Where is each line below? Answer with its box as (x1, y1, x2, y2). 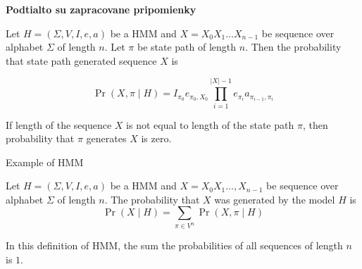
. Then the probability (245, 39, 342, 54)
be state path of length (137, 39, 237, 54)
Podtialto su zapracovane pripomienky (6, 2, 196, 16)
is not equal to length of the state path (126, 117, 294, 132)
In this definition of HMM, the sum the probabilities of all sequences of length (6, 238, 343, 253)
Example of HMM (6, 154, 84, 169)
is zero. (141, 131, 172, 146)
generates (86, 131, 127, 146)
